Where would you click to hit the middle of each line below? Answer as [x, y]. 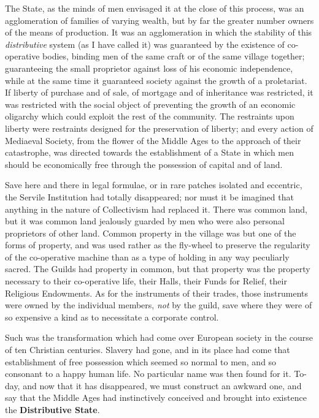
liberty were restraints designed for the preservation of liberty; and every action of [159, 128]
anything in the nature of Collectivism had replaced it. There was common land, [156, 209]
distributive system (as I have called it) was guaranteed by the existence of [145, 44]
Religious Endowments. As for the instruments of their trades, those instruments [156, 293]
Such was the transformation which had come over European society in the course [159, 337]
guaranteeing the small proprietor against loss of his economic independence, [149, 68]
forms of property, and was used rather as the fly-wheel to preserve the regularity [158, 245]
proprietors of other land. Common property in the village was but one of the [151, 233]
